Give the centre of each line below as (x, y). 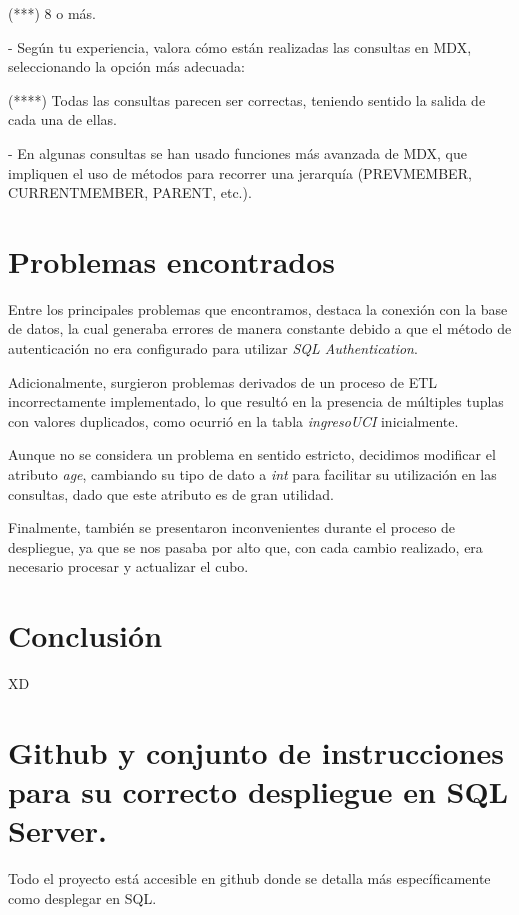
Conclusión (85, 635)
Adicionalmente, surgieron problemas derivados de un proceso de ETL (223, 381)
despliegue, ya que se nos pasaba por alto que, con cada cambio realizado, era (245, 546)
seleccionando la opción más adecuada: (126, 66)
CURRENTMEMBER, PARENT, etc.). (130, 192)
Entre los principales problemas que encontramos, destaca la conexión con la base (258, 308)
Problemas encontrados (172, 260)
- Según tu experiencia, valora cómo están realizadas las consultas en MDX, (240, 46)
